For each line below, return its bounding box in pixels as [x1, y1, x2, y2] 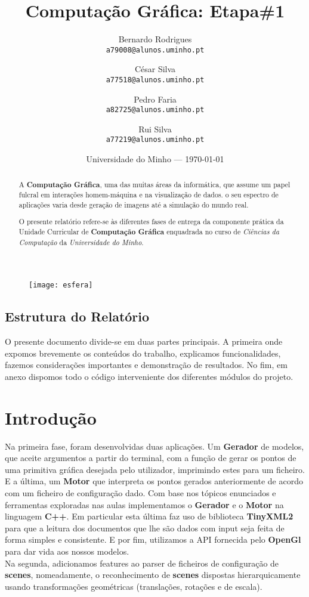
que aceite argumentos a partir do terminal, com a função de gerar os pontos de [5, 451, 296, 464]
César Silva [134, 63, 176, 75]
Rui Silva [138, 122, 172, 135]
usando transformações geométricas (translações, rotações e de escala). [5, 580, 262, 592]
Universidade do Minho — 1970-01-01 [86, 153, 224, 165]
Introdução [5, 405, 97, 429]
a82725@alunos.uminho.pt [106, 106, 205, 115]
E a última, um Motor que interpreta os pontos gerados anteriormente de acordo [5, 475, 303, 487]
